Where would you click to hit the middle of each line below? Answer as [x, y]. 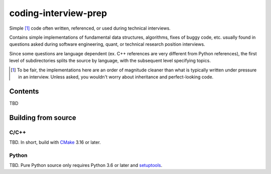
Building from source [43, 117]
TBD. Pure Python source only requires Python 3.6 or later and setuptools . [86, 165]
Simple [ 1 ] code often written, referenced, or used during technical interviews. [90, 28]
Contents [24, 91]
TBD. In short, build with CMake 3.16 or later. [55, 142]
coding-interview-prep [58, 13]
